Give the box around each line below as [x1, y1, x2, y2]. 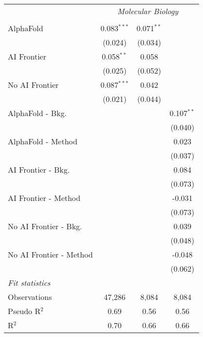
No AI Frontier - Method [8, 249, 93, 260]
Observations [8, 291, 52, 302]
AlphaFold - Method [8, 136, 77, 147]
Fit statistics [8, 277, 51, 288]
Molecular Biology [117, 5, 179, 17]
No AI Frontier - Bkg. [8, 220, 82, 232]
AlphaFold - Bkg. [8, 107, 67, 119]
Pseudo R [8, 305, 41, 317]
